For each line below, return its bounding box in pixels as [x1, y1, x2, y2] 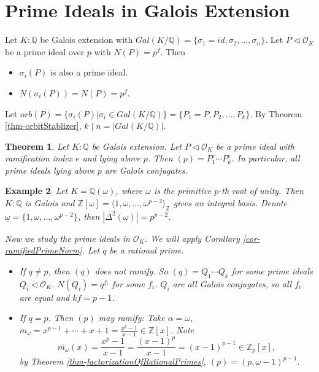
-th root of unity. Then [218, 184, 304, 197]
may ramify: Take [98, 311, 165, 324]
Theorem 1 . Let [5, 139, 69, 152]
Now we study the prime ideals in [5, 231, 130, 244]
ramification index [5, 152, 73, 165]
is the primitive [153, 184, 212, 197]
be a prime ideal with [216, 139, 294, 152]
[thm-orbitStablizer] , [5, 119, 82, 132]
